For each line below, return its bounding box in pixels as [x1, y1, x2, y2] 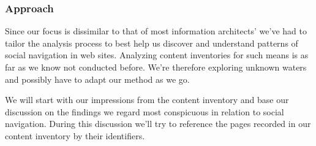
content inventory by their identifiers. [5, 129, 145, 142]
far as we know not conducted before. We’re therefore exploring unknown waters [5, 61, 307, 73]
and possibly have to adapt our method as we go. [5, 72, 190, 85]
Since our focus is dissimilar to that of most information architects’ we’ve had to [5, 25, 307, 37]
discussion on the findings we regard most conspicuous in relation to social [5, 105, 284, 118]
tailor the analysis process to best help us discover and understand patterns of [5, 36, 298, 49]
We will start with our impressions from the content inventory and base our [5, 93, 289, 106]
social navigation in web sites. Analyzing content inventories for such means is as [5, 48, 309, 61]
